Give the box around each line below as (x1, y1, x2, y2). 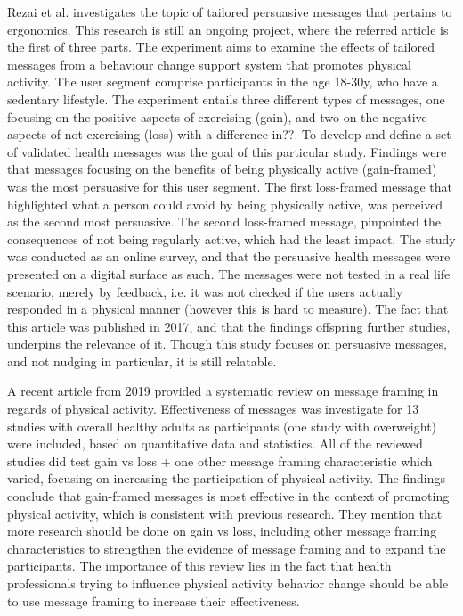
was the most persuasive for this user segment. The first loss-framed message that (7, 177, 452, 195)
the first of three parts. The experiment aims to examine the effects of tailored (7, 37, 435, 56)
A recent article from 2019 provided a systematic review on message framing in (7, 382, 439, 400)
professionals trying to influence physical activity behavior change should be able (7, 574, 449, 592)
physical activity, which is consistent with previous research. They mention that (7, 504, 443, 522)
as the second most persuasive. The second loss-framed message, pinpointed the (7, 212, 441, 231)
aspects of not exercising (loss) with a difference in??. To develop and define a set (7, 125, 451, 144)
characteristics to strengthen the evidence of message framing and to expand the (7, 538, 446, 557)
